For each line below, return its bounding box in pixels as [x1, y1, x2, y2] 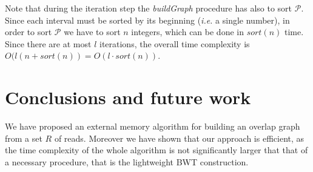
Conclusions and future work [5, 85, 251, 110]
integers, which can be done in [131, 25, 244, 38]
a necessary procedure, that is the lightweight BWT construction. [5, 155, 249, 168]
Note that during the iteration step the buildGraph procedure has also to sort [5, 2, 292, 14]
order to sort [5, 25, 52, 38]
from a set [5, 131, 42, 144]
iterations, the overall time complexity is [99, 37, 250, 50]
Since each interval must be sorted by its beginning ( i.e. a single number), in [5, 13, 290, 26]
